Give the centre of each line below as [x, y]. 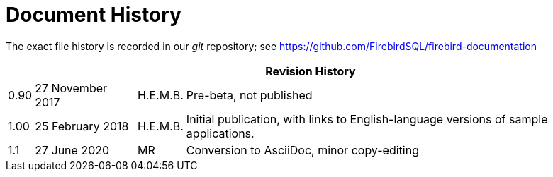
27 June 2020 [72, 150]
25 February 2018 [82, 126]
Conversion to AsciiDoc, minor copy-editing [302, 150]
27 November [71, 88]
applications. [220, 133]
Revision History [311, 71]
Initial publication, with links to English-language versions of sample [367, 119]
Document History [94, 15]
